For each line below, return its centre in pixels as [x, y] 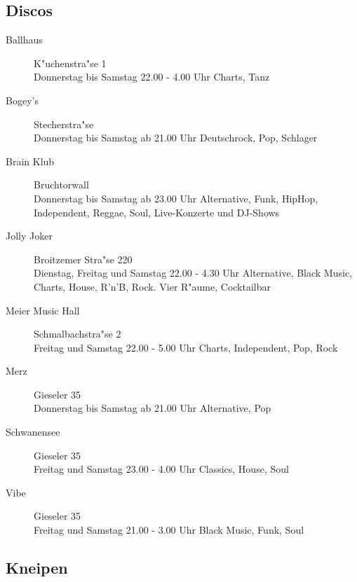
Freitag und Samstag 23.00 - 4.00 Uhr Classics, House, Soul [161, 469]
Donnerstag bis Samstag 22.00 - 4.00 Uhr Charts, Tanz [152, 77]
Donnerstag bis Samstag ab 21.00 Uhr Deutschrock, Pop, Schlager [176, 138]
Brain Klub [30, 161]
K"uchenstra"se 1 [70, 63]
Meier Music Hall [43, 310]
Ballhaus [24, 40]
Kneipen [37, 568]
